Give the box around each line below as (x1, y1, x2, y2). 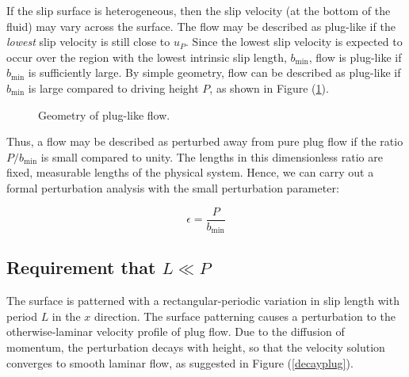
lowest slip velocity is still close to (6, 33, 170, 50)
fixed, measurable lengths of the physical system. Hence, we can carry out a (6, 164, 374, 181)
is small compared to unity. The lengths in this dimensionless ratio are (40, 148, 383, 165)
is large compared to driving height (28, 79, 199, 96)
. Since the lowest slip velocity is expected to (185, 33, 403, 50)
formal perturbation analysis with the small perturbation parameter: (6, 179, 339, 196)
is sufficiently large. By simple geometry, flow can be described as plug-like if (28, 64, 401, 81)
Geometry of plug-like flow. (38, 106, 170, 123)
